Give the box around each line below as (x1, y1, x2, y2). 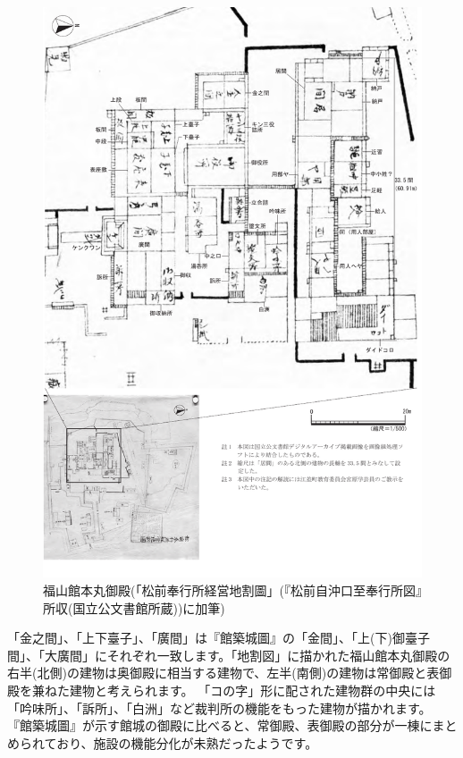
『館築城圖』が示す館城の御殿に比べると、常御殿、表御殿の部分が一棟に (7, 716, 433, 735)
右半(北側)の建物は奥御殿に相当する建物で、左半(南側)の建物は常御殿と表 (7, 663, 440, 682)
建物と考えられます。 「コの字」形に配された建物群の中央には (69, 681, 436, 700)
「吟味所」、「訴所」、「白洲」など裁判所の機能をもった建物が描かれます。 (7, 698, 432, 717)
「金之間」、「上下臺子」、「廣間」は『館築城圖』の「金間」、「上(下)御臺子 (7, 628, 430, 647)
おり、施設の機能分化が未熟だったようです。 (56, 733, 318, 752)
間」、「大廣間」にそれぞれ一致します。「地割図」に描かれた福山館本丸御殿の (7, 645, 450, 664)
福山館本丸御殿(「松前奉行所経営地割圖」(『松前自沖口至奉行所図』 (43, 581, 422, 600)
